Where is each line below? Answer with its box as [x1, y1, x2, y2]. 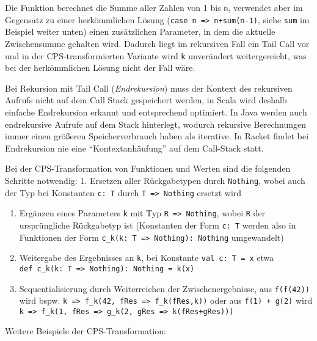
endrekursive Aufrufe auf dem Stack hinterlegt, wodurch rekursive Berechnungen [5, 117, 307, 130]
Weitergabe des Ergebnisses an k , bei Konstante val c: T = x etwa [19, 251, 274, 264]
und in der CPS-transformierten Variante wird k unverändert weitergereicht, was [5, 49, 307, 62]
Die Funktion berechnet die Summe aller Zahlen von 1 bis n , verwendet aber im [5, 1, 303, 13]
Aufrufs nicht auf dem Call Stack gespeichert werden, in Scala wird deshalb [5, 94, 287, 106]
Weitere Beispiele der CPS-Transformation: [5, 324, 166, 337]
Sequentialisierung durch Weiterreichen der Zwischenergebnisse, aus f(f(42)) [19, 282, 310, 295]
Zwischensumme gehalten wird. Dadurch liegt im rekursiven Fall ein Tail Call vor [5, 37, 310, 50]
